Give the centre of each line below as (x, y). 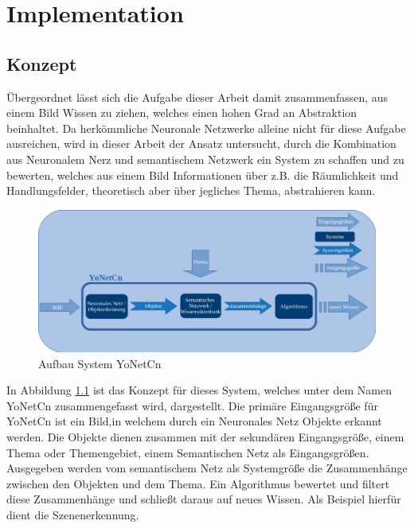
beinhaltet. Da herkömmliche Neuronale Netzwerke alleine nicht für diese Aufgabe (206, 128)
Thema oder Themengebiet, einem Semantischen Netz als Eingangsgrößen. (188, 452)
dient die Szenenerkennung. (73, 514)
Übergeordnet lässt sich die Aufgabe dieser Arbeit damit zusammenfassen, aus (197, 97)
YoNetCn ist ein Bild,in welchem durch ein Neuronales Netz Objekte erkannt (194, 421)
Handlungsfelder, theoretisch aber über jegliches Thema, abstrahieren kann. (191, 190)
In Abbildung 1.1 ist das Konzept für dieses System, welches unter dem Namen (199, 390)
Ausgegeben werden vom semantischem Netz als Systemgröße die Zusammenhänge (207, 468)
